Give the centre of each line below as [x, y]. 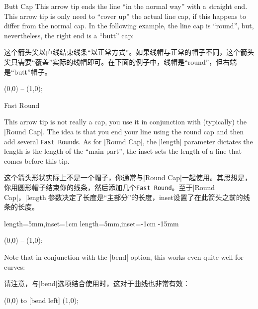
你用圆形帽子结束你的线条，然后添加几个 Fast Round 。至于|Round [110, 187]
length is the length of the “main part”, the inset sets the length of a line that [123, 151]
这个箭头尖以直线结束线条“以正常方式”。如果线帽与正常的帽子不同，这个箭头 [129, 52]
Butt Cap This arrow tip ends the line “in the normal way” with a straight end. [126, 6]
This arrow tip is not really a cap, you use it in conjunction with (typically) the [126, 122]
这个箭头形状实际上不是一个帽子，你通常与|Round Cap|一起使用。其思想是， [128, 177]
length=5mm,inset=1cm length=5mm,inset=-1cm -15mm [91, 223]
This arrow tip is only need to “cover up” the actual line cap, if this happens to [125, 16]
